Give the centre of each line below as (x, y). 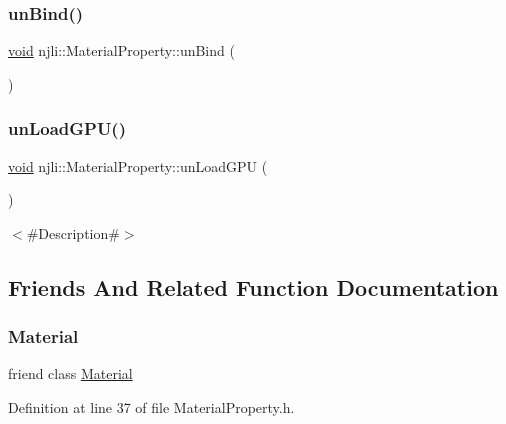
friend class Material (70, 373)
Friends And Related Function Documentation (253, 286)
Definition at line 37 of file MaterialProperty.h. (151, 407)
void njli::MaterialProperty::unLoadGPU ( (138, 165)
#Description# (73, 232)
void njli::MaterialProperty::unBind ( (121, 50)
